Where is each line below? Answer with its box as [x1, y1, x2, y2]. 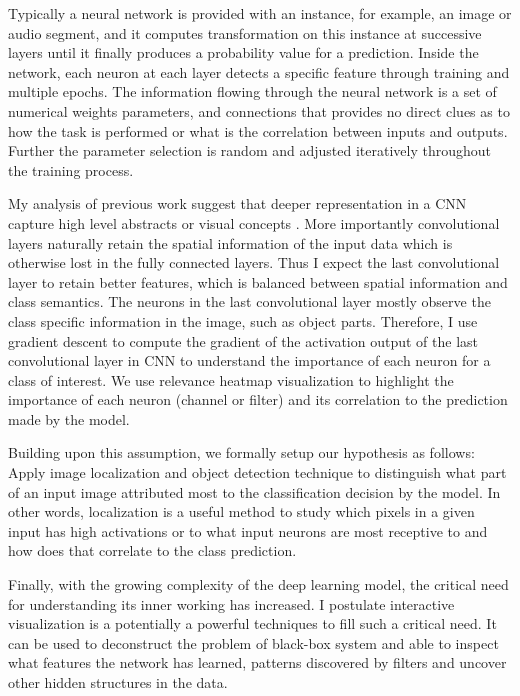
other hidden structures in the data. [8, 672, 228, 692]
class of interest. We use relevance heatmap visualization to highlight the [8, 369, 454, 390]
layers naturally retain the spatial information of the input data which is [8, 232, 453, 253]
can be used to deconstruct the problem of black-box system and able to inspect [8, 632, 499, 653]
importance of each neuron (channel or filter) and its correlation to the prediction [8, 389, 508, 410]
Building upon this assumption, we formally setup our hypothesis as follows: [8, 442, 475, 463]
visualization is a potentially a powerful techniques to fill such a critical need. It [8, 613, 497, 634]
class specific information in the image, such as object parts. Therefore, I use [8, 310, 478, 331]
